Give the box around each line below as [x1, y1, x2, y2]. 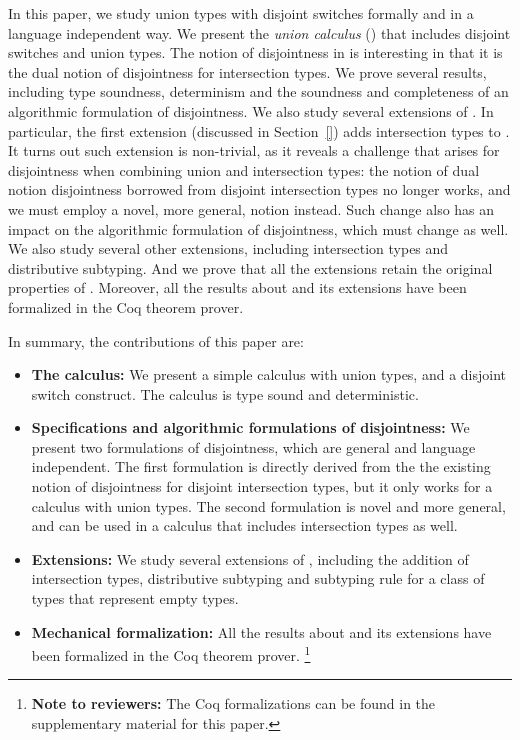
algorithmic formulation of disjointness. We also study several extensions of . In [8, 100, 494, 121]
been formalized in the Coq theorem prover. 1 [31, 642, 311, 665]
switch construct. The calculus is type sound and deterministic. [31, 383, 419, 404]
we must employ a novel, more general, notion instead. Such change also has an [8, 198, 495, 219]
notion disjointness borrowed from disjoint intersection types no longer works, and [8, 179, 511, 200]
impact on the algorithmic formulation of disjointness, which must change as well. [8, 218, 509, 239]
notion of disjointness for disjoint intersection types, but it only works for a [31, 476, 493, 497]
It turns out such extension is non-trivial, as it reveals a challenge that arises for [8, 140, 500, 161]
